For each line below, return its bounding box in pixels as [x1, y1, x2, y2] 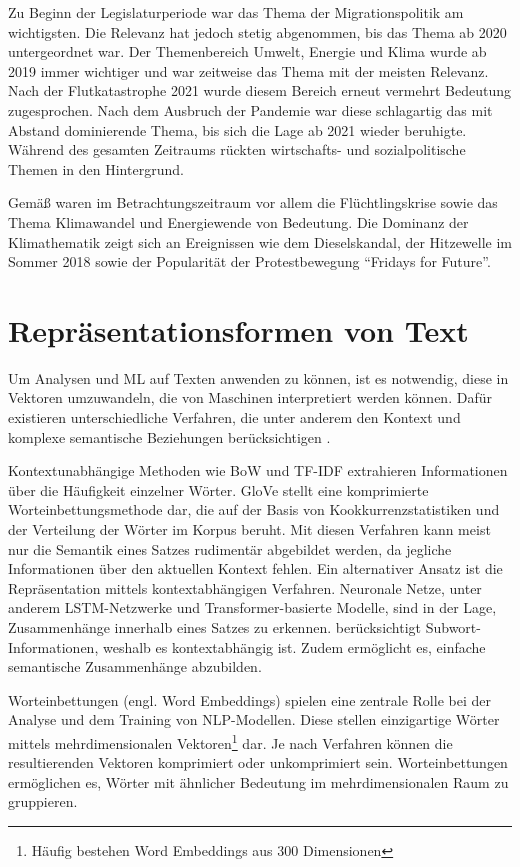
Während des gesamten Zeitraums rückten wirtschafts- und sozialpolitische [8, 139, 466, 160]
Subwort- [425, 616, 481, 637]
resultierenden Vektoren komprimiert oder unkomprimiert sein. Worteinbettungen [8, 752, 508, 773]
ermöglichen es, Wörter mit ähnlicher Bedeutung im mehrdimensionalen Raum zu [8, 771, 509, 792]
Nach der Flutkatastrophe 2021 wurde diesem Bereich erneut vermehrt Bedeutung [8, 80, 512, 101]
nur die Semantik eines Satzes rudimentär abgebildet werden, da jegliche [8, 538, 452, 559]
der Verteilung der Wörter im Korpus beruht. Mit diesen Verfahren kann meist [8, 519, 491, 539]
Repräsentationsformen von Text [8, 309, 469, 350]
